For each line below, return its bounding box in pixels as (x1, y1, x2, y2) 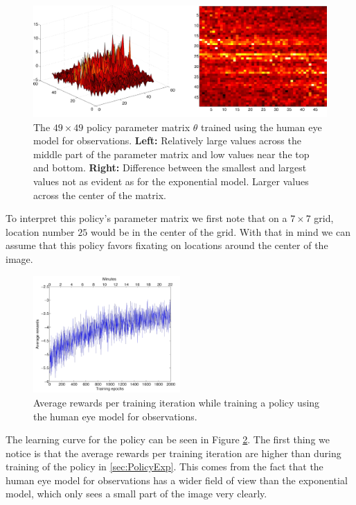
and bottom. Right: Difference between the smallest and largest (33, 160, 307, 175)
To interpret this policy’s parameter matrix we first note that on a (6, 211, 287, 225)
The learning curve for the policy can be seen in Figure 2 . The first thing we (6, 432, 330, 447)
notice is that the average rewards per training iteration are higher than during (6, 445, 341, 460)
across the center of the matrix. (33, 187, 166, 202)
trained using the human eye (200, 119, 322, 134)
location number (6, 224, 75, 239)
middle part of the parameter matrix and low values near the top (33, 146, 310, 161)
